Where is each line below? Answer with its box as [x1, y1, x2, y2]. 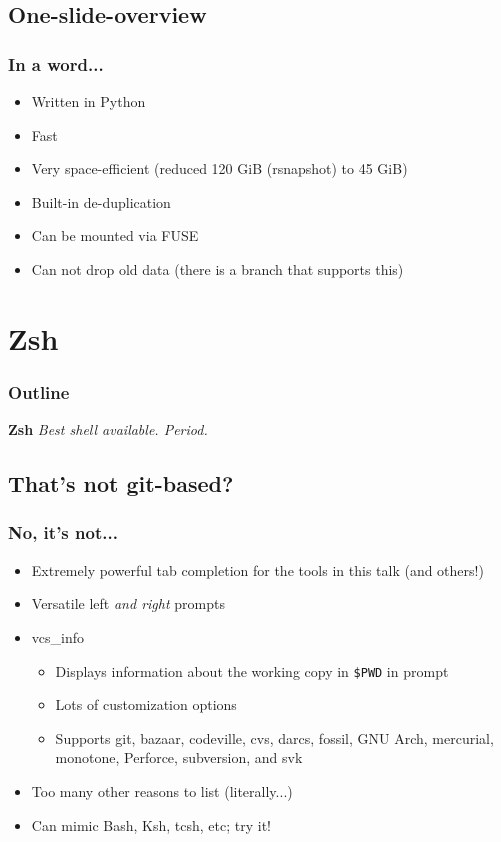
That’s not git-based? [8, 468, 234, 499]
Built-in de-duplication [31, 191, 171, 212]
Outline [8, 379, 70, 404]
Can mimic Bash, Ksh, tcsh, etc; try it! [31, 814, 272, 835]
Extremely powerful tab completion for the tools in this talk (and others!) [31, 559, 484, 580]
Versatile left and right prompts [31, 593, 225, 614]
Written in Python [31, 91, 146, 111]
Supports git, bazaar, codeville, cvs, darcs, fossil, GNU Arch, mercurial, [55, 727, 494, 748]
